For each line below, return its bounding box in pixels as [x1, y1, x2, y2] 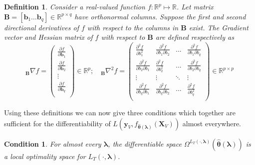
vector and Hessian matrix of [4, 32, 93, 42]
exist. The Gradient [189, 22, 249, 32]
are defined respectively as [155, 32, 234, 42]
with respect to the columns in [87, 22, 179, 32]
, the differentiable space [108, 138, 182, 149]
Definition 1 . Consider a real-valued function [4, 1, 145, 11]
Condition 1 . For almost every [4, 138, 101, 149]
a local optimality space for [4, 151, 86, 161]
